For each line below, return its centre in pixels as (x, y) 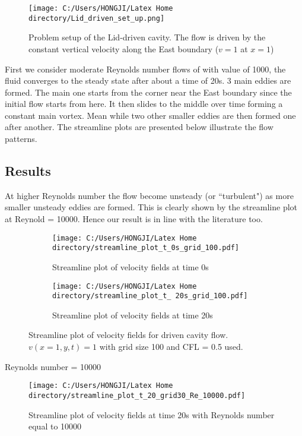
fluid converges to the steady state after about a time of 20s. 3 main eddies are (148, 80)
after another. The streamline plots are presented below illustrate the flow (139, 127)
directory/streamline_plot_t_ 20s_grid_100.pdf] (150, 296)
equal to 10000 (55, 426)
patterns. (21, 139)
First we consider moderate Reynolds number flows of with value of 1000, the (145, 69)
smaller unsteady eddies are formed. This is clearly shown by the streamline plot (151, 207)
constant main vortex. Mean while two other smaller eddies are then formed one (150, 115)
